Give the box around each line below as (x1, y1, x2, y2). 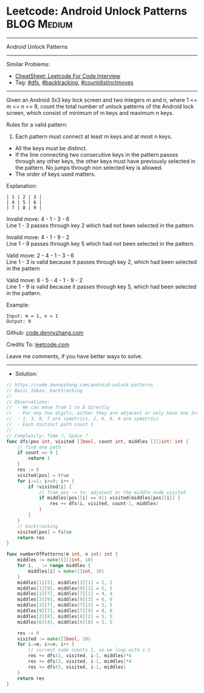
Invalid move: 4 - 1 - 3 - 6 (6, 215, 70, 223)
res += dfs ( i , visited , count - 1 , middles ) (49, 501, 159, 507)
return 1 (28, 455, 50, 462)
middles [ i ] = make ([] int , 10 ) (28, 568, 104, 574)
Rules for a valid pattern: (6, 120, 68, 128)
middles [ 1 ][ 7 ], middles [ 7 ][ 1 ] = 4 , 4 (17, 591, 113, 597)
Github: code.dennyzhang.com (6, 329, 84, 336)
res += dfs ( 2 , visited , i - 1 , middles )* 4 (28, 658, 132, 664)
